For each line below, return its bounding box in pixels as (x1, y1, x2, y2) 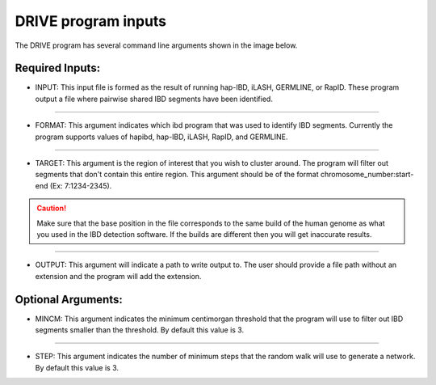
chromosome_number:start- (320, 170, 414, 180)
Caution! (36, 203, 67, 214)
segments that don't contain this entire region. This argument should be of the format (35, 170, 319, 180)
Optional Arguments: (15, 292, 123, 307)
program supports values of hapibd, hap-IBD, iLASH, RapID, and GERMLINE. (35, 132, 288, 142)
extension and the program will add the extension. (35, 271, 202, 281)
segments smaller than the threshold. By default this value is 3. (35, 325, 245, 335)
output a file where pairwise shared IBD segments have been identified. (35, 94, 274, 104)
